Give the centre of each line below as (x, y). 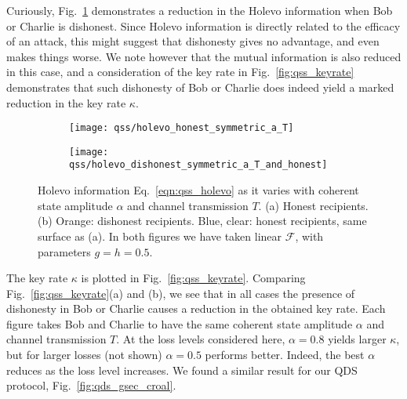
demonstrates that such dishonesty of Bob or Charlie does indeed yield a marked (200, 87)
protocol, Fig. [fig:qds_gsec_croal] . (91, 385)
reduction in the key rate (66, 102)
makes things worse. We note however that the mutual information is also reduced (204, 56)
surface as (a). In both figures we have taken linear (160, 236)
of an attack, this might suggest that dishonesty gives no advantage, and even (193, 41)
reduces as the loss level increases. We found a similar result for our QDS (182, 370)
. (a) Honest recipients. (313, 205)
